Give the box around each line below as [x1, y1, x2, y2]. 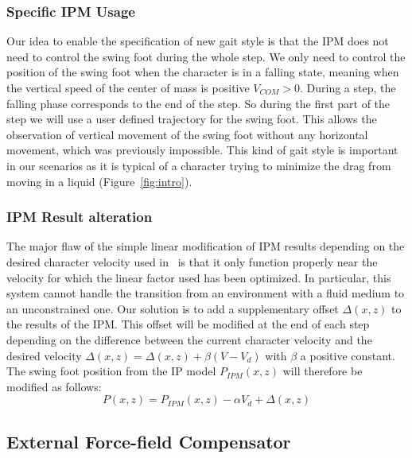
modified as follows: [6, 378, 102, 394]
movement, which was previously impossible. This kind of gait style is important [6, 142, 398, 158]
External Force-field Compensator [6, 429, 291, 453]
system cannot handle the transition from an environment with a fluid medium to [6, 285, 405, 301]
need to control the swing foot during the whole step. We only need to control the [6, 48, 406, 64]
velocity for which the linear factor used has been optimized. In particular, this [6, 269, 391, 285]
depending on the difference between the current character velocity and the [6, 331, 372, 347]
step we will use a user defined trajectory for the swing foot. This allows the [6, 111, 377, 127]
